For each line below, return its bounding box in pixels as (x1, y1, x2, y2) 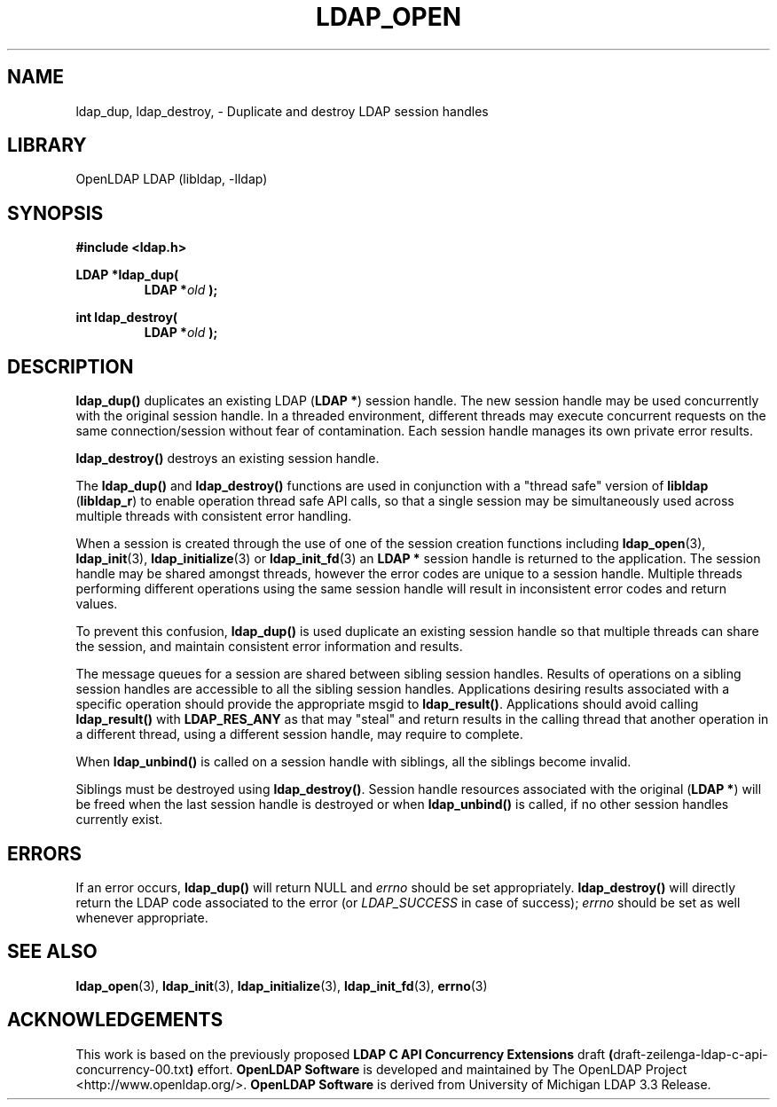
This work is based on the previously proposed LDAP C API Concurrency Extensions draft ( (75, 1046, 614, 1062)
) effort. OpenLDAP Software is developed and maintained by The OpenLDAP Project (189, 1061, 687, 1077)
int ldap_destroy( (75, 310, 178, 326)
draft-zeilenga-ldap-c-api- (613, 1046, 768, 1062)
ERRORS (7, 842, 82, 865)
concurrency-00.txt (75, 1061, 190, 1077)
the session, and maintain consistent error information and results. (75, 639, 463, 655)
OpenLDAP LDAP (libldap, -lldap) (75, 171, 268, 187)
